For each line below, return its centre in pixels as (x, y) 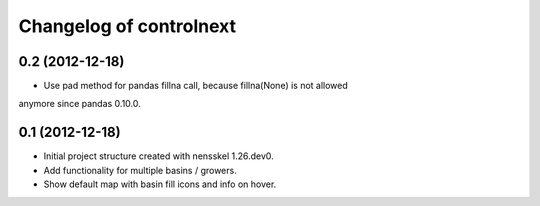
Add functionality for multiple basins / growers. (140, 170)
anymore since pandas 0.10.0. (80, 104)
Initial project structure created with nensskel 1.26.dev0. (158, 156)
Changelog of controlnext (127, 26)
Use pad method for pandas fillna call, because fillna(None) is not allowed (196, 86)
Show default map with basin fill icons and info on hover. (160, 184)
